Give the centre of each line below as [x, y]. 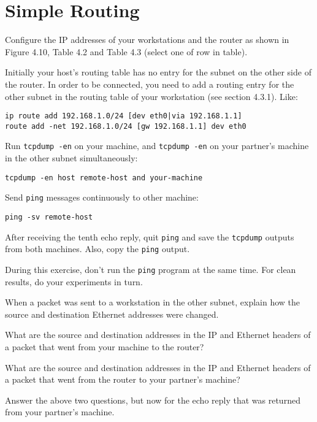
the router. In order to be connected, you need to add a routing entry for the [150, 84]
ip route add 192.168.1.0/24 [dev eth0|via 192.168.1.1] [124, 116]
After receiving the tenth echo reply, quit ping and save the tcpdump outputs [150, 236]
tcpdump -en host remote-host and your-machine [104, 178]
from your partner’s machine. [60, 412]
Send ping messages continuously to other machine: [102, 197]
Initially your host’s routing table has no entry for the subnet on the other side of [158, 72]
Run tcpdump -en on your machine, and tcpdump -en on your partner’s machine [157, 146]
